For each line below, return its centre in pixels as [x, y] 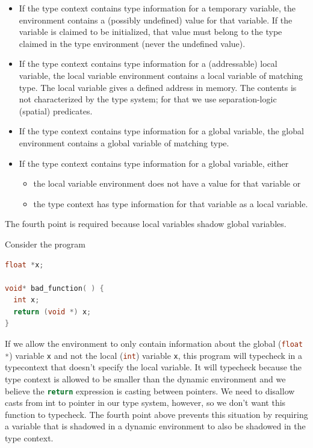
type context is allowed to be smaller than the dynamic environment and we [145, 378]
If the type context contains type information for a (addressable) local [148, 64]
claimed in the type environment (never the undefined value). [132, 43]
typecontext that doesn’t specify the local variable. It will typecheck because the [153, 367]
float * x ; [24, 265]
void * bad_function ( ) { [54, 288]
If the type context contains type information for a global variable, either [154, 163]
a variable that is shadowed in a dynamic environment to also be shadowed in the [155, 426]
